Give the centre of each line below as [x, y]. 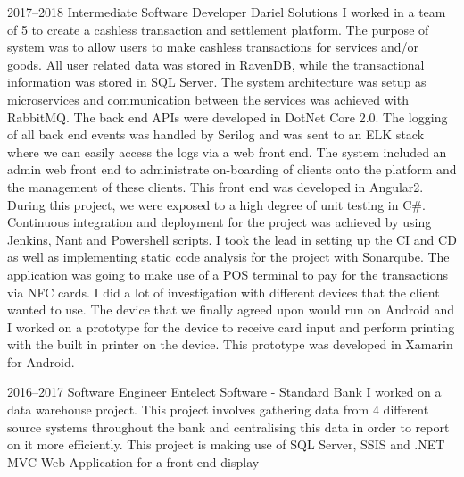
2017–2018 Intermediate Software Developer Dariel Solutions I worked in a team [227, 12]
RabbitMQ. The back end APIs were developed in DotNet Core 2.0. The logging [228, 117]
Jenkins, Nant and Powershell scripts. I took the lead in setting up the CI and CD [232, 239]
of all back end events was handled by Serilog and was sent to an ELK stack [216, 134]
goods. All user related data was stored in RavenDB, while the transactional [216, 64]
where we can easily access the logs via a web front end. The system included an [227, 151]
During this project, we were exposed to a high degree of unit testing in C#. [216, 204]
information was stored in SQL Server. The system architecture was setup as [217, 82]
